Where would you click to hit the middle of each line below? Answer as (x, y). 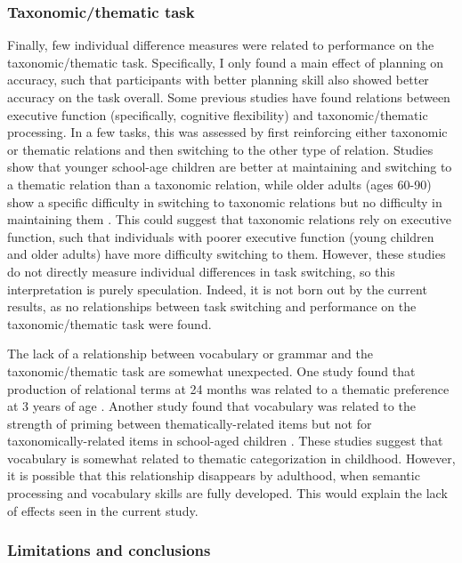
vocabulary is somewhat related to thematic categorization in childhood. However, (231, 458)
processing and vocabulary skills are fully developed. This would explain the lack (227, 493)
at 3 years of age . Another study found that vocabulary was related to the (211, 406)
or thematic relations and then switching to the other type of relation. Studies (220, 149)
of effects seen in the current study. (103, 510)
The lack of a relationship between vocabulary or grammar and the (190, 354)
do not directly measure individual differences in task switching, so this (201, 271)
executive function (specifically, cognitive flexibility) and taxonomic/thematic (218, 114)
